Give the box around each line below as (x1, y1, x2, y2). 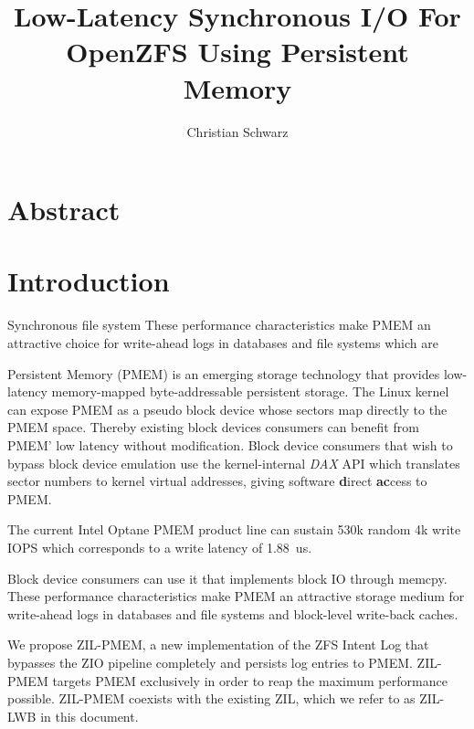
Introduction (7, 262, 170, 300)
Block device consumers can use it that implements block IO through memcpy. (7, 568, 448, 587)
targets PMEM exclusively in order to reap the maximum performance (52, 671, 448, 690)
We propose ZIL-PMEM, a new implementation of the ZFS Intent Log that (7, 635, 429, 654)
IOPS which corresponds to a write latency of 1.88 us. (7, 537, 312, 556)
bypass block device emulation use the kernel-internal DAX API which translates (7, 453, 460, 472)
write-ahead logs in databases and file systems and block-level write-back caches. (7, 604, 458, 623)
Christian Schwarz (186, 121, 289, 141)
